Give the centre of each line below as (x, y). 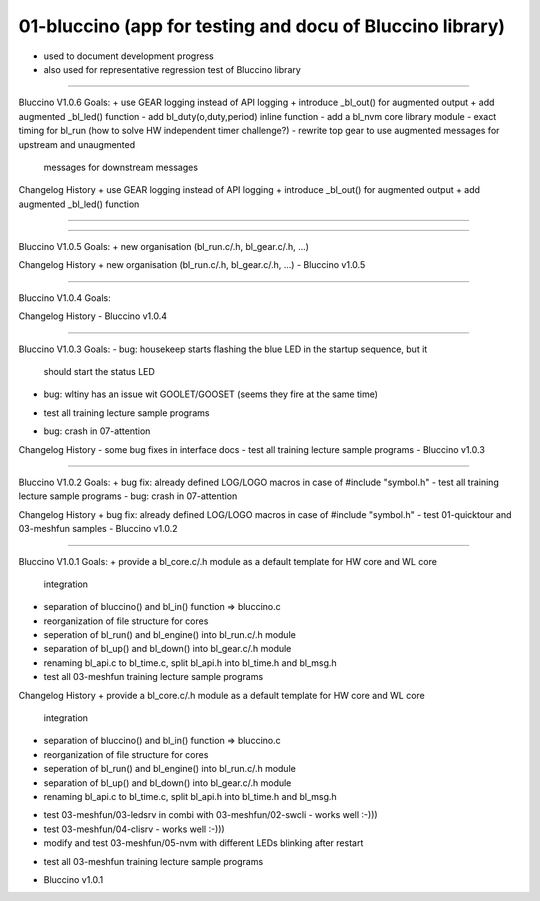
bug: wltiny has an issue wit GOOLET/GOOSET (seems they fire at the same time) (211, 394)
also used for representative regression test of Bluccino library (172, 69)
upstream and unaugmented (77, 144)
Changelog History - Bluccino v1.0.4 (93, 316)
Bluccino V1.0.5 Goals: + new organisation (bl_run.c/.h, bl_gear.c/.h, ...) (164, 247)
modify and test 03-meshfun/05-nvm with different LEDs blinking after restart (203, 843)
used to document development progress (128, 56)
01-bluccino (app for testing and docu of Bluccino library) (261, 26)
